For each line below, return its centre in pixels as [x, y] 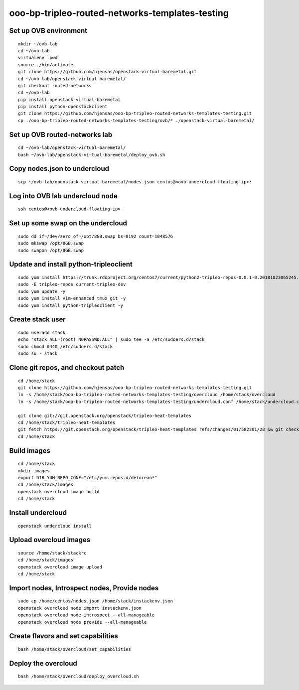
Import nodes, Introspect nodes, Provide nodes [84, 588]
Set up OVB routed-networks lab [61, 135]
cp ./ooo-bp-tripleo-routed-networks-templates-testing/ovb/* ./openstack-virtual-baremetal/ [136, 120]
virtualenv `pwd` [39, 58]
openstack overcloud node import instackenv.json [80, 608]
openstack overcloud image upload [60, 567]
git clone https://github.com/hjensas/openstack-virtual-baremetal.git [107, 72]
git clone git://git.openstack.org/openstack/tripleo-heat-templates [105, 415]
